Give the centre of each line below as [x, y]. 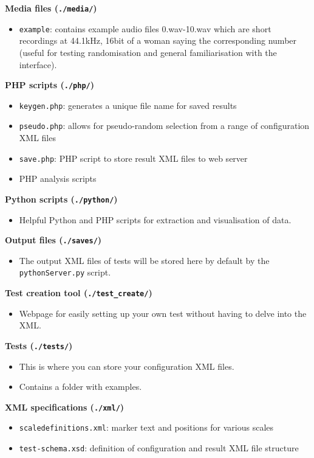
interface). [38, 64]
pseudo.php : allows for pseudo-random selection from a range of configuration [164, 126]
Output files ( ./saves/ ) [53, 240]
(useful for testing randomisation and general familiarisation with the [148, 52]
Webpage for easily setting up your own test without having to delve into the [163, 313]
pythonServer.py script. [65, 272]
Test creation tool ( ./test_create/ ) [79, 293]
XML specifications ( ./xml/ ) [65, 407]
